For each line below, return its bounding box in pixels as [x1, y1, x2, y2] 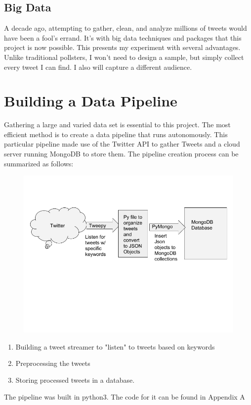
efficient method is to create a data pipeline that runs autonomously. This [4, 129, 228, 139]
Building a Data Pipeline [4, 91, 177, 111]
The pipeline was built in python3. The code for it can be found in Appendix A [4, 391, 245, 402]
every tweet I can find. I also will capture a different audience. [4, 61, 192, 72]
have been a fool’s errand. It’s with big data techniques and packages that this [4, 32, 242, 43]
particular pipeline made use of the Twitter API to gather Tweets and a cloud [4, 139, 240, 149]
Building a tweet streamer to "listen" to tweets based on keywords [15, 341, 215, 352]
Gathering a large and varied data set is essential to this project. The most [4, 119, 231, 130]
